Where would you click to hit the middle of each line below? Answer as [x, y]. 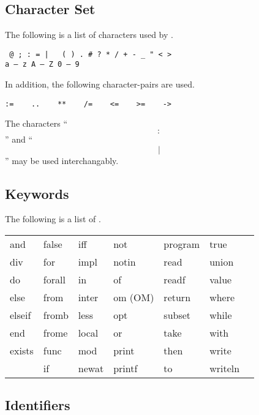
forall [54, 279]
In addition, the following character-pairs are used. [100, 84]
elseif [21, 315]
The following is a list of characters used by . [89, 35]
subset [177, 315]
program [182, 244]
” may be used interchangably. [62, 160]
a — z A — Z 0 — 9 [42, 65]
